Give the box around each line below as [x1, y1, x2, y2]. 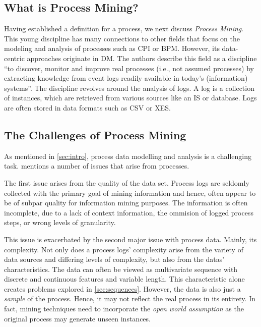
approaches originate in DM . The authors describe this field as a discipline [27, 52, 257, 63]
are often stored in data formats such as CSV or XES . [4, 102, 171, 113]
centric [4, 52, 25, 63]
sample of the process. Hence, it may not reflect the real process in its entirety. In [4, 293, 255, 304]
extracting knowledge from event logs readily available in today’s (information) [4, 73, 248, 83]
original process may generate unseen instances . [4, 313, 151, 323]
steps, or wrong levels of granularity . [4, 217, 116, 228]
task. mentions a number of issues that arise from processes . [4, 160, 189, 171]
